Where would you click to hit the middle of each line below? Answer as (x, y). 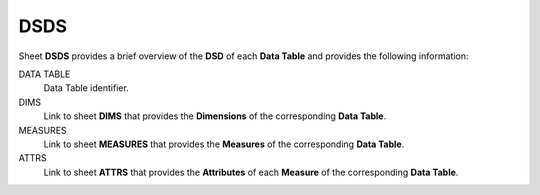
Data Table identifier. (86, 88)
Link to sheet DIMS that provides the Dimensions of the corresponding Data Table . (215, 116)
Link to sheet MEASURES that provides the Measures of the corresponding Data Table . (224, 144)
